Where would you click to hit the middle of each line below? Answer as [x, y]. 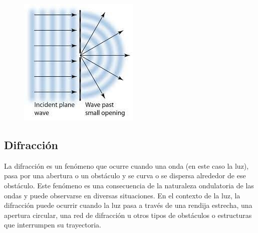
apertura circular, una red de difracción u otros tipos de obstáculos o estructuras [128, 215]
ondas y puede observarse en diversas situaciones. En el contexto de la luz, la [122, 195]
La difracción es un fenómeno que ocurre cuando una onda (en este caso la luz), [126, 165]
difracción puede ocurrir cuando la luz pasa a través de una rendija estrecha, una [128, 205]
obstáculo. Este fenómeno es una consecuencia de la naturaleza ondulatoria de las [129, 185]
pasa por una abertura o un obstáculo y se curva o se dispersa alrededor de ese [125, 176]
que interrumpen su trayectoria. [53, 225]
